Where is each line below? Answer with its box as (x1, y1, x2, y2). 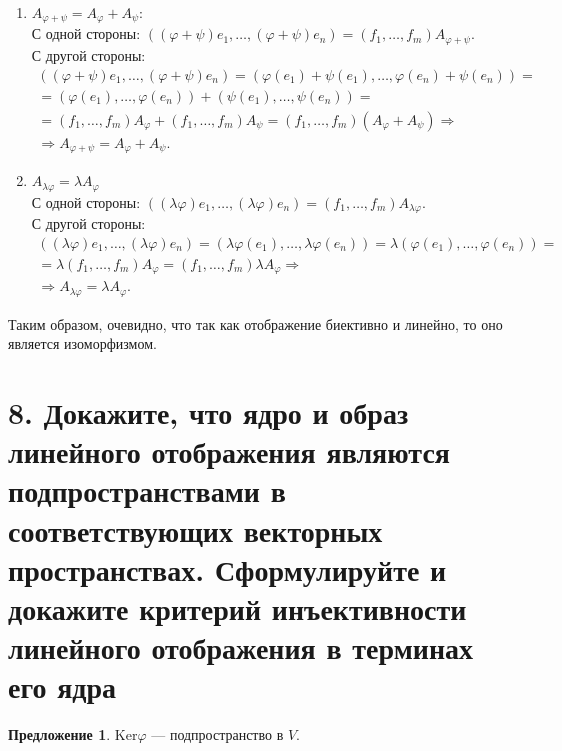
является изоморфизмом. (8, 333, 157, 354)
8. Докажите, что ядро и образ (8, 391, 409, 432)
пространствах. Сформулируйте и (8, 548, 447, 589)
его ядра (8, 666, 117, 707)
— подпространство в (151, 724, 284, 745)
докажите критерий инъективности (8, 587, 467, 628)
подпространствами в (8, 470, 286, 511)
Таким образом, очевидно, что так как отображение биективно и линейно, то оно (8, 313, 503, 334)
